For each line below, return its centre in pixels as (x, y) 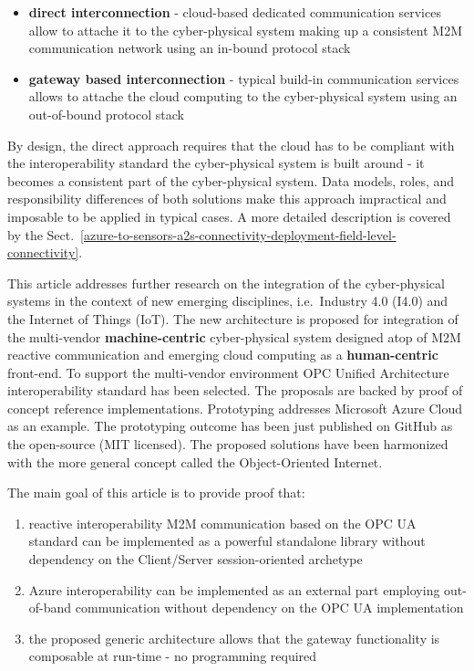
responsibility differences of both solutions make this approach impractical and (227, 199)
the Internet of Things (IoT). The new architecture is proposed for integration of (233, 318)
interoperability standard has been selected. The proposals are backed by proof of (235, 390)
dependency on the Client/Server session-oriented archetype (196, 559)
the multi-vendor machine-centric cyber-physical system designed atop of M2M (234, 336)
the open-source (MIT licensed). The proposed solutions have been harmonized (228, 444)
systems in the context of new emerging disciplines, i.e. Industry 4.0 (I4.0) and (228, 301)
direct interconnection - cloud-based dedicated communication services (235, 12)
